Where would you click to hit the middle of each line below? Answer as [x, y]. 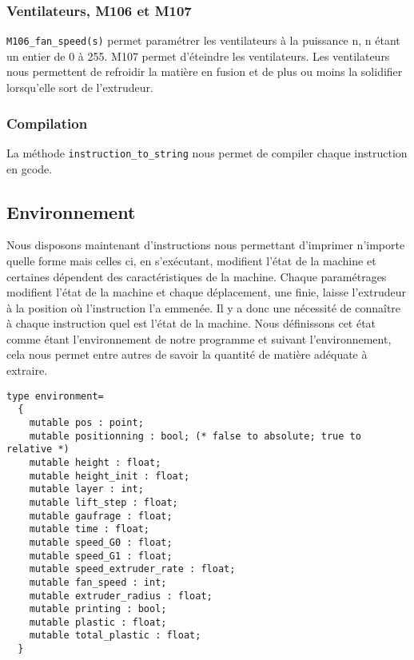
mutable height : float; [95, 462]
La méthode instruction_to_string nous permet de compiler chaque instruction [207, 152]
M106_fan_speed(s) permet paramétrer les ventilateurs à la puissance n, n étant [203, 40]
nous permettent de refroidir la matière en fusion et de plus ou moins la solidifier [205, 72]
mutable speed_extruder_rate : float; [132, 569]
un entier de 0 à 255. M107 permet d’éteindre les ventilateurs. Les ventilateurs [198, 56]
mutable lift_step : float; [103, 502]
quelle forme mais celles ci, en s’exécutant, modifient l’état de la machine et [191, 260]
